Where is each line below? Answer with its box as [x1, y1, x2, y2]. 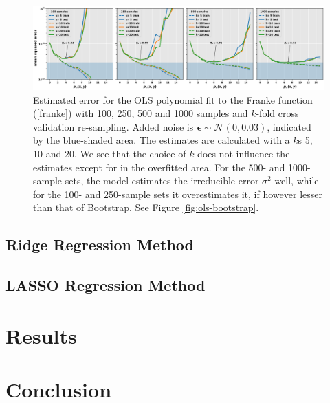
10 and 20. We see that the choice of [33, 146, 186, 160]
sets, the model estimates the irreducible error [65, 173, 259, 188]
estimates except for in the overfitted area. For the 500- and [33, 160, 285, 174]
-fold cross [256, 106, 299, 120]
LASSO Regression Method [5, 274, 206, 296]
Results [5, 321, 77, 349]
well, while [274, 173, 319, 188]
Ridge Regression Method [5, 234, 194, 255]
